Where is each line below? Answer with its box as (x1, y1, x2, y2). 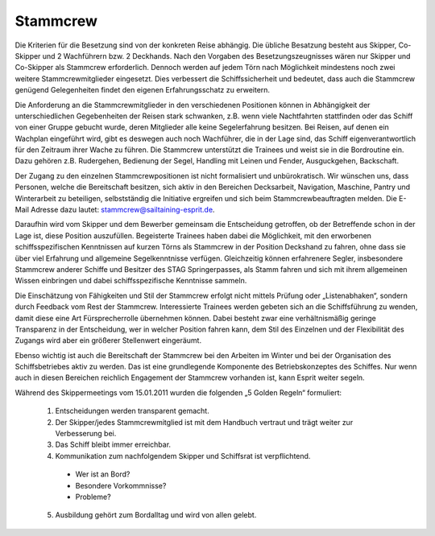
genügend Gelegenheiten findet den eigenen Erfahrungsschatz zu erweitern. (14, 85, 270, 95)
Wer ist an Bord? (75, 469, 130, 479)
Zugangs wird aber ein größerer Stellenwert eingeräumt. (14, 336, 201, 345)
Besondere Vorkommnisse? (75, 480, 167, 490)
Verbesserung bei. (55, 429, 117, 439)
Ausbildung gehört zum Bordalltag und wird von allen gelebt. (55, 510, 257, 520)
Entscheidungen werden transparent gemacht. (55, 406, 209, 416)
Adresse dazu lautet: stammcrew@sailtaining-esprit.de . (31, 205, 215, 215)
